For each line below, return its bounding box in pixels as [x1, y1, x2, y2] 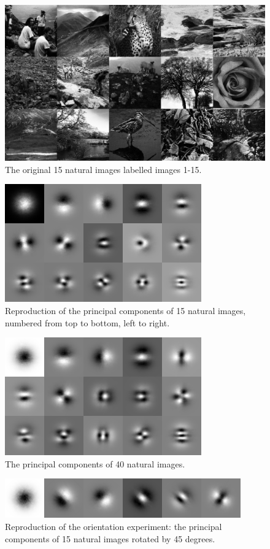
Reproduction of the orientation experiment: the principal [5, 520, 222, 532]
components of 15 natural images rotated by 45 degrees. [5, 532, 215, 545]
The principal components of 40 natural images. [5, 457, 185, 470]
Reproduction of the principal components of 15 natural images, [5, 304, 246, 317]
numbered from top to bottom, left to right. [5, 316, 170, 329]
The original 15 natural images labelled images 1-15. [5, 163, 202, 175]
